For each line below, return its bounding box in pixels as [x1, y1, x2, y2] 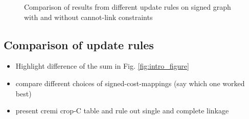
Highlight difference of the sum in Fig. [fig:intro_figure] [15, 61, 189, 71]
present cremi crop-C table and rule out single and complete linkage [15, 105, 229, 116]
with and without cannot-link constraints [24, 11, 153, 22]
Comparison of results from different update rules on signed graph [24, 2, 231, 12]
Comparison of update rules [4, 36, 154, 52]
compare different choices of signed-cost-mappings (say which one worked [15, 77, 245, 88]
